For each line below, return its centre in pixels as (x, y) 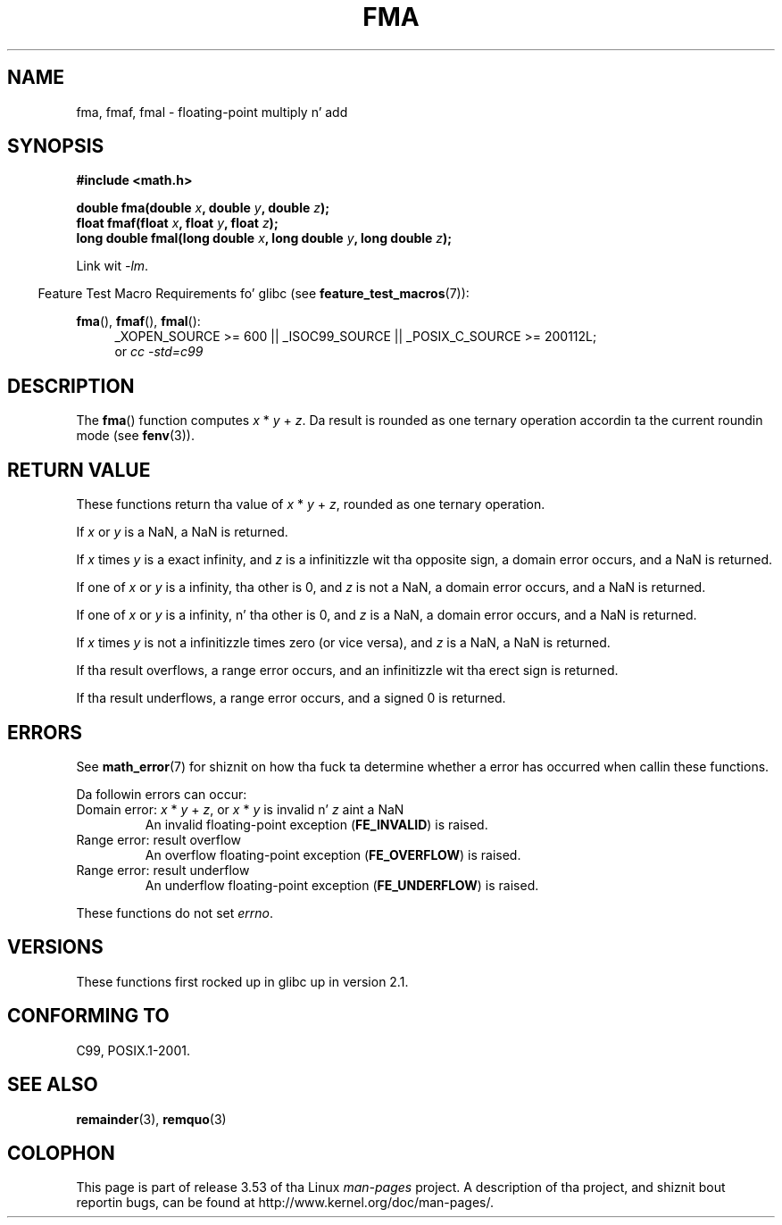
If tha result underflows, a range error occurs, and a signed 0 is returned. (291, 698)
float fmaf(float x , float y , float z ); (177, 223)
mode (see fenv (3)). (135, 436)
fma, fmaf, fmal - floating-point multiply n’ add (212, 112)
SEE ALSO (53, 1085)
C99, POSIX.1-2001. (133, 1050)
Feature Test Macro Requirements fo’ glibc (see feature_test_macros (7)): (254, 294)
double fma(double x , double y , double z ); (203, 208)
